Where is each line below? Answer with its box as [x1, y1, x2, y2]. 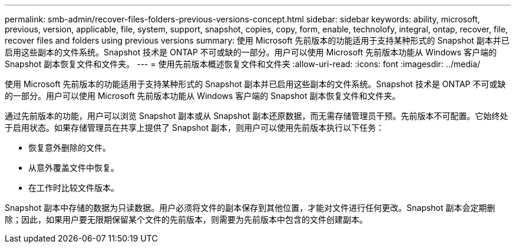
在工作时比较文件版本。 [28, 183, 119, 193]
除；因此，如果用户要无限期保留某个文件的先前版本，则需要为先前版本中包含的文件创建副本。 [5, 214, 368, 224]
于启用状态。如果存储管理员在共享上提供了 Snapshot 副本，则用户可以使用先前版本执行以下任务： [5, 123, 385, 133]
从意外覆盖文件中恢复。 [28, 163, 119, 173]
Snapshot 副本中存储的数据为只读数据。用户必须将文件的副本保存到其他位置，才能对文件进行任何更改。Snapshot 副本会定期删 [5, 203, 495, 213]
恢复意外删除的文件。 [28, 143, 111, 153]
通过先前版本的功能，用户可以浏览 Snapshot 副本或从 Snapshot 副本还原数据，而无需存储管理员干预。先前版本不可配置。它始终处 [5, 111, 508, 121]
